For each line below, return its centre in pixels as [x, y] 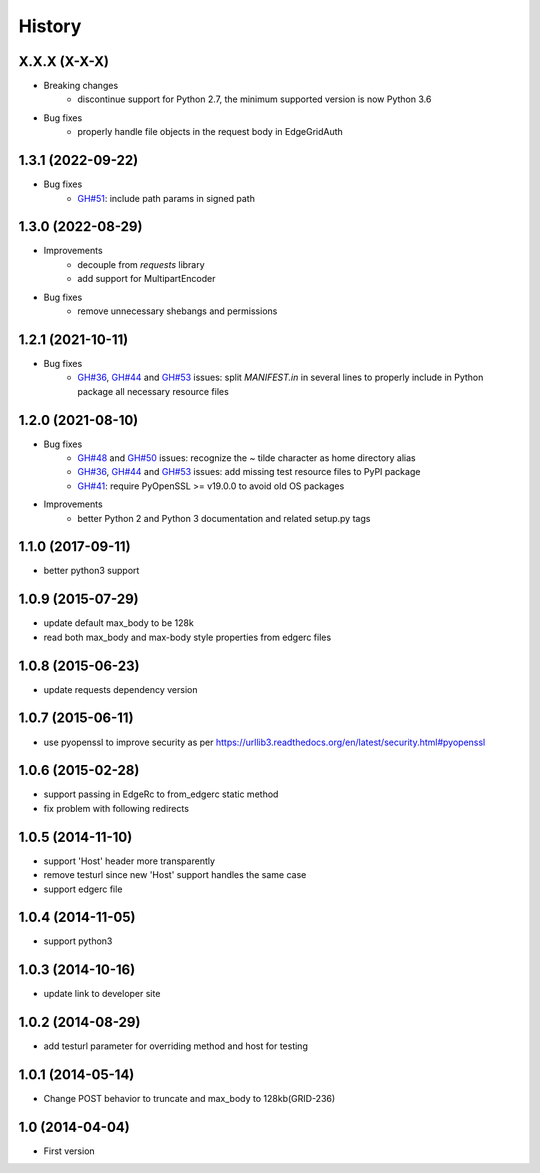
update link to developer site [102, 994]
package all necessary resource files [153, 391]
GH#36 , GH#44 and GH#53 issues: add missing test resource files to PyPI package [249, 472]
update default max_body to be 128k [118, 623]
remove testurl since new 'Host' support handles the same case [175, 875]
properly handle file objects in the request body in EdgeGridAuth [210, 132]
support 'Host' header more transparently [129, 861]
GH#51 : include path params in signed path [166, 198]
